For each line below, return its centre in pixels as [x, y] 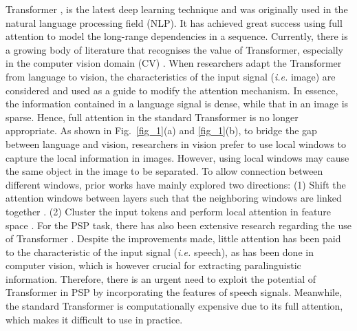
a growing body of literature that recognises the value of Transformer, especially [174, 49]
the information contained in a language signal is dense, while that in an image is [177, 104]
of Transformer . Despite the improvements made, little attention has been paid [173, 238]
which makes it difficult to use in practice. [94, 319]
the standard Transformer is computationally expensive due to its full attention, [174, 306]
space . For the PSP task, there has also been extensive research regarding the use [178, 225]
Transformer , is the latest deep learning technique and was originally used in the [177, 9]
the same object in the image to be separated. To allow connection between [164, 171]
